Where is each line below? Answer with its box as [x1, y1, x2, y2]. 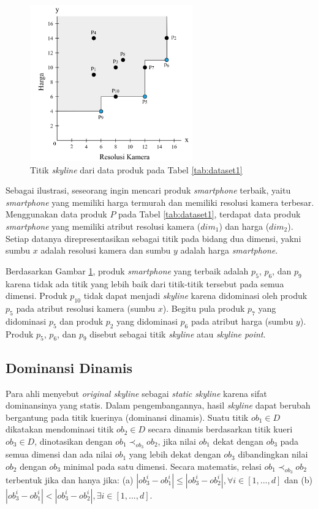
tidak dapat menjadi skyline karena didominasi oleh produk [83, 289, 308, 302]
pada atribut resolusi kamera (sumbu [16, 301, 156, 314]
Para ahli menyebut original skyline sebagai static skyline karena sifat [6, 386, 267, 399]
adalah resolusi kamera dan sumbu [40, 244, 171, 257]
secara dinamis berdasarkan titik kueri [148, 423, 293, 435]
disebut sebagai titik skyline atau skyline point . [89, 327, 266, 340]
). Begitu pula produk [162, 301, 245, 314]
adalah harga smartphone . [180, 244, 278, 257]
